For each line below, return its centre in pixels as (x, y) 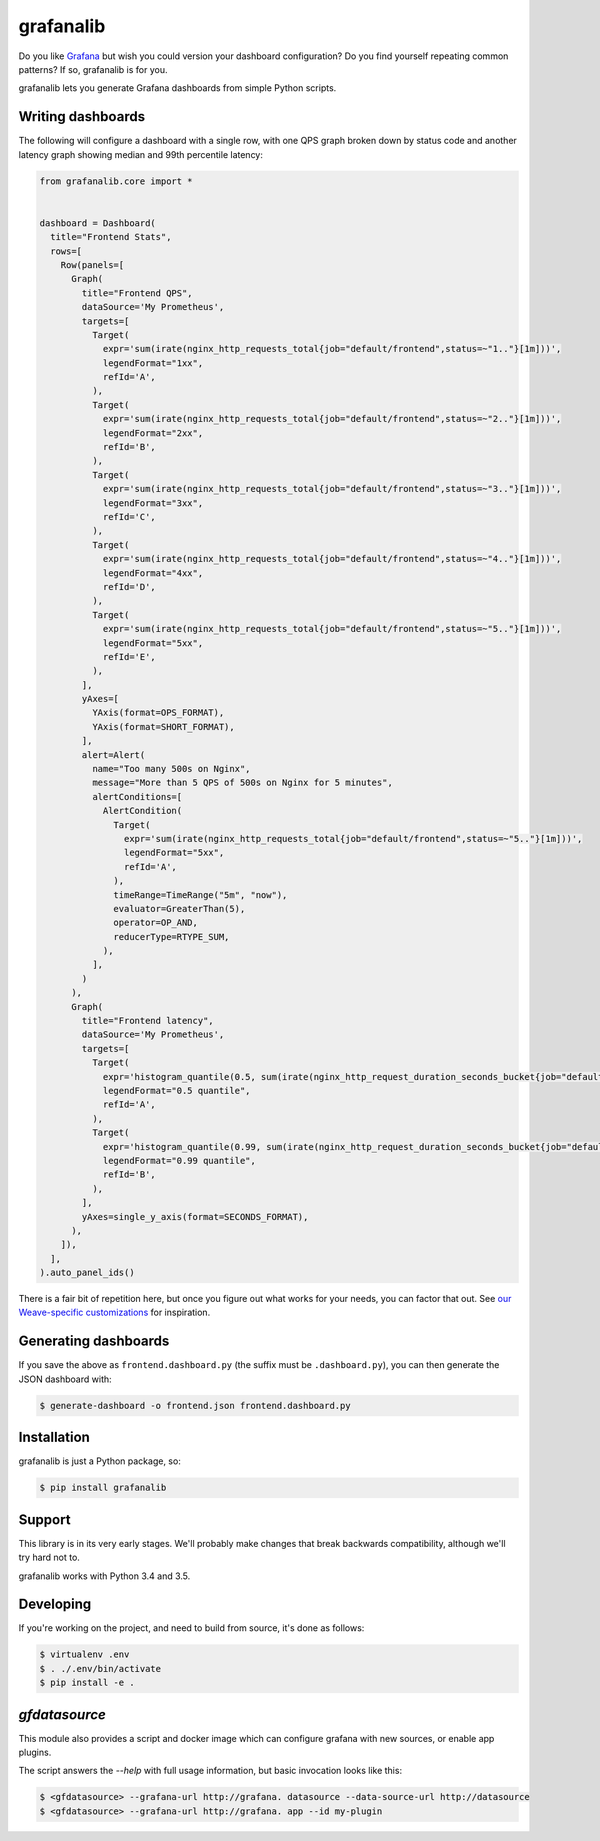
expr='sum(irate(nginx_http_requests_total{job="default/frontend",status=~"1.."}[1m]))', (332, 349)
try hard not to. (49, 1557)
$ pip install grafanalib (103, 1488)
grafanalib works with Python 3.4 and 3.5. (104, 1576)
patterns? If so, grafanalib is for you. (93, 69)
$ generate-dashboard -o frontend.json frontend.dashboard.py (195, 1405)
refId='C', (129, 516)
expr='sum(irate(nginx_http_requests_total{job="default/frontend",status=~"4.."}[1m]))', (332, 559)
